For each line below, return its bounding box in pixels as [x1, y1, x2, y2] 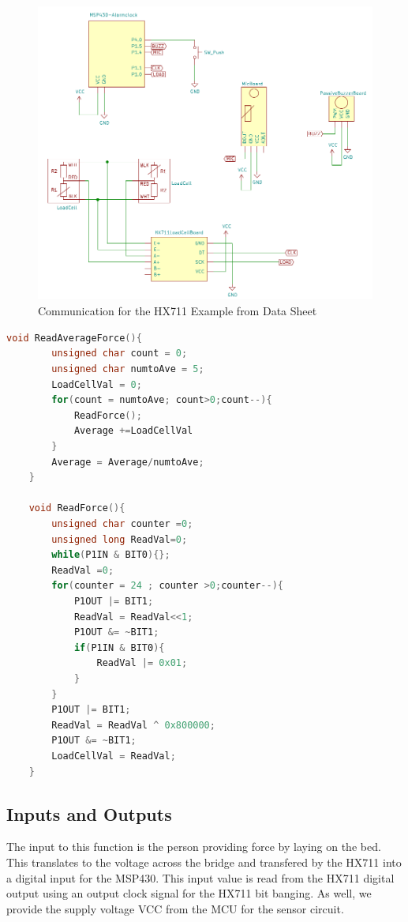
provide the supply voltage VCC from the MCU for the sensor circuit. [6, 900, 344, 916]
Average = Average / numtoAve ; [51, 456, 204, 468]
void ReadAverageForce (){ [6, 332, 142, 344]
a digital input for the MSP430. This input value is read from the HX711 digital [6, 869, 395, 886]
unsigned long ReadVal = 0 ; [51, 533, 188, 545]
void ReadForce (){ [28, 502, 125, 514]
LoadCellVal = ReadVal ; [51, 750, 176, 762]
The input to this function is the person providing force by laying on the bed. [6, 838, 381, 855]
